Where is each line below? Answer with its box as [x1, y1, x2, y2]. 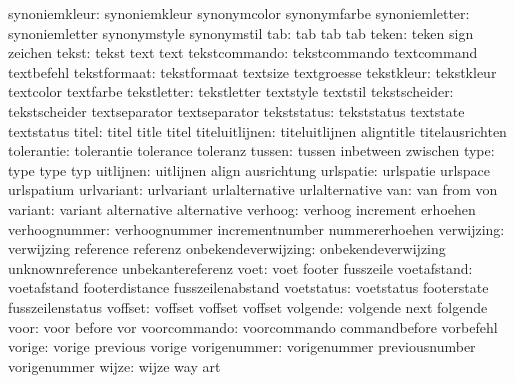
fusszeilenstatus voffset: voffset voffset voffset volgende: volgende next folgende [8, 296, 488, 317]
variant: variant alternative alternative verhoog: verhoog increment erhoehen [8, 198, 476, 219]
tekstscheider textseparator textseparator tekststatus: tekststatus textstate [8, 100, 465, 121]
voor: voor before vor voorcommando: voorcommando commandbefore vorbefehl [8, 316, 498, 337]
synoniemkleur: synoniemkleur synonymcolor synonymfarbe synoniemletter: [8, 3, 470, 23]
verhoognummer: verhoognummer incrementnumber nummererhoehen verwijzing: [8, 218, 505, 239]
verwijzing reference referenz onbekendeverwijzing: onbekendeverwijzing [8, 238, 446, 259]
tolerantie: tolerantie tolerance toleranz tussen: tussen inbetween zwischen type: [8, 140, 495, 161]
